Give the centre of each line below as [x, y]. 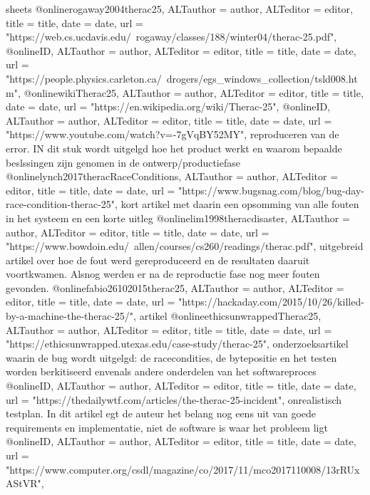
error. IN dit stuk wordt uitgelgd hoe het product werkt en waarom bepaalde [174, 148]
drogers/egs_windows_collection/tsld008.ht [262, 78]
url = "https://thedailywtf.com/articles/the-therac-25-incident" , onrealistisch [174, 399]
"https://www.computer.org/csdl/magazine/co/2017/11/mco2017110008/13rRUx [183, 469]
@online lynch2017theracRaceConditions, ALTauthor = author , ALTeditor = [172, 176]
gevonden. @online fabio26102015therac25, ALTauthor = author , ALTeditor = [175, 287]
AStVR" [24, 483]
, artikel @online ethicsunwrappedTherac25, [227, 316]
